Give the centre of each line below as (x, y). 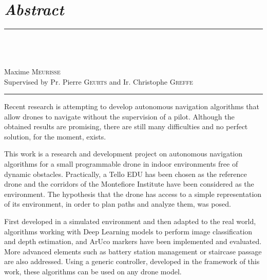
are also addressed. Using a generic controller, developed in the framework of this (132, 261)
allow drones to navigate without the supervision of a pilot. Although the (119, 116)
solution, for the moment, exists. (55, 136)
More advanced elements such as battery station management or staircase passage (133, 251)
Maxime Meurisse (32, 71)
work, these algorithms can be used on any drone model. (93, 271)
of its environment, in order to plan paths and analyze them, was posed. (118, 204)
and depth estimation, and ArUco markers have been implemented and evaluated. (133, 241)
